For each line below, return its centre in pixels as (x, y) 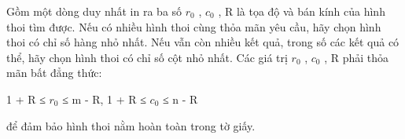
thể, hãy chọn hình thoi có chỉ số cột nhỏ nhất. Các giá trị (147, 57)
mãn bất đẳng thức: (54, 73)
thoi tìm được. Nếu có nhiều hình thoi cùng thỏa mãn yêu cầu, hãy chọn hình (194, 26)
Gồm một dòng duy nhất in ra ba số (94, 11)
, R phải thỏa (357, 57)
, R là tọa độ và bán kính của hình (302, 11)
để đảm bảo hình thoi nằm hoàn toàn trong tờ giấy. (131, 125)
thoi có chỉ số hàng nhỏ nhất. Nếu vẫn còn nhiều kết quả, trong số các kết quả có (203, 42)
